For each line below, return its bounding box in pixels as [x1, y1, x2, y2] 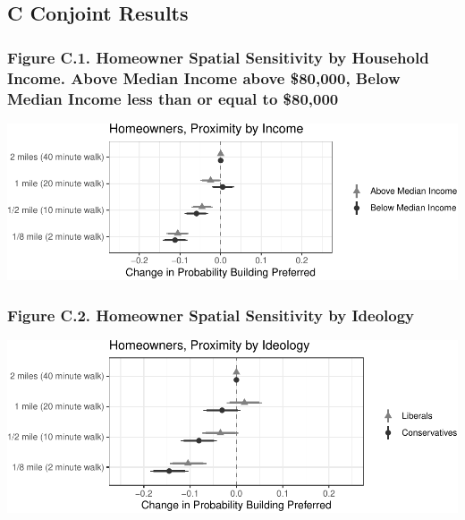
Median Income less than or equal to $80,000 [7, 87, 339, 109]
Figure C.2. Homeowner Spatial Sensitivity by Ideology [7, 303, 415, 326]
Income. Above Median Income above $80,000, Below [7, 66, 401, 89]
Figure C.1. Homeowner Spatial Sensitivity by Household [7, 46, 429, 68]
